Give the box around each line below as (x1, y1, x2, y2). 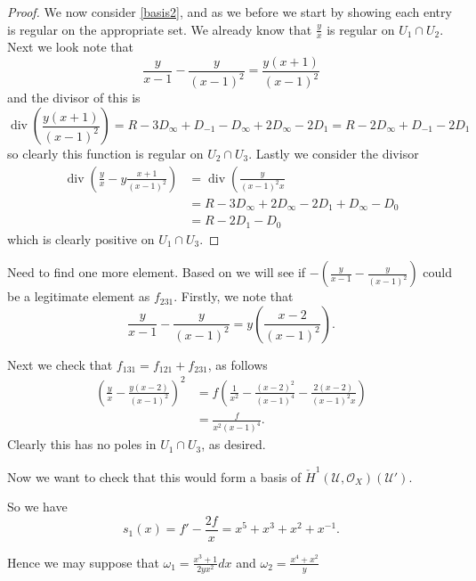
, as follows (207, 355, 268, 373)
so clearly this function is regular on (7, 144, 204, 163)
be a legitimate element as (7, 287, 150, 306)
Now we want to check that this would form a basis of (7, 467, 302, 486)
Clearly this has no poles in (7, 435, 157, 454)
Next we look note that (7, 37, 133, 56)
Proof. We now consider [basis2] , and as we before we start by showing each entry (7, 3, 452, 20)
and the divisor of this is (7, 88, 141, 107)
